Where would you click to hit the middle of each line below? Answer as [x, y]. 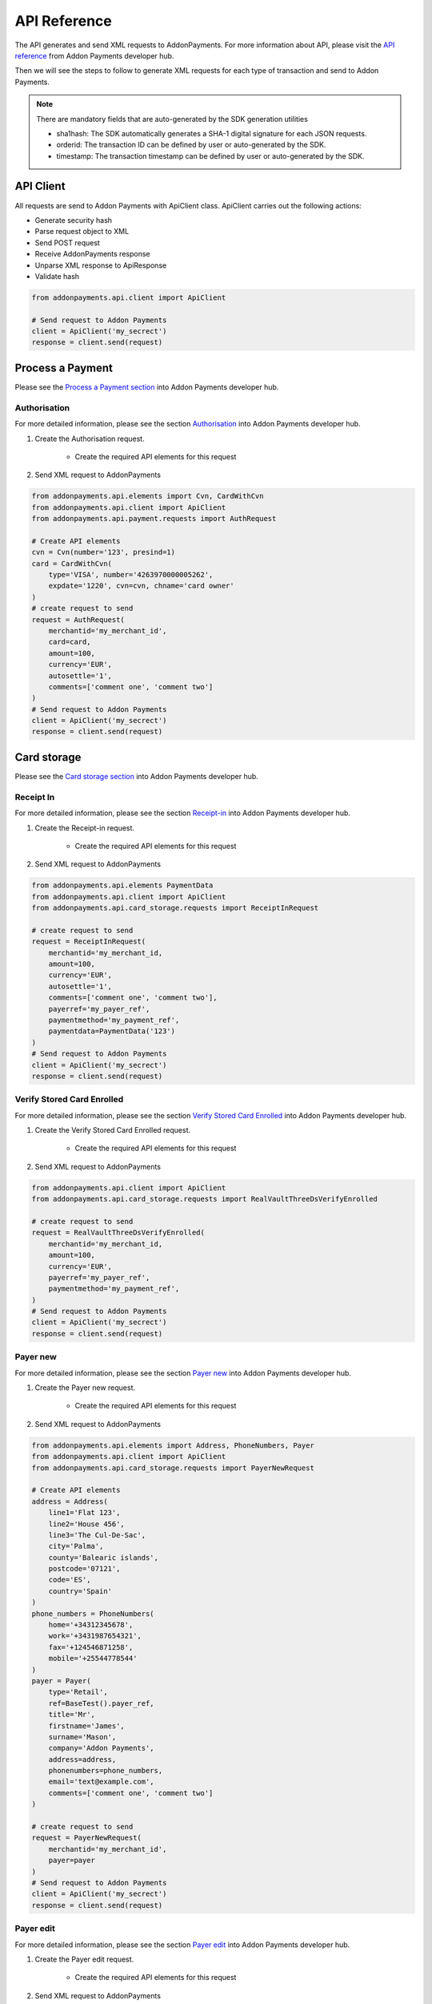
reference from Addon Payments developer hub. [94, 55]
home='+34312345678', [91, 1625]
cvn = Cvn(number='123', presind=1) [104, 552]
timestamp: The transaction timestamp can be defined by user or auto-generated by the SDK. [210, 156]
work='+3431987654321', [95, 1636]
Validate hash [57, 276]
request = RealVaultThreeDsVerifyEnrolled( [118, 1233]
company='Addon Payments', [102, 1748]
